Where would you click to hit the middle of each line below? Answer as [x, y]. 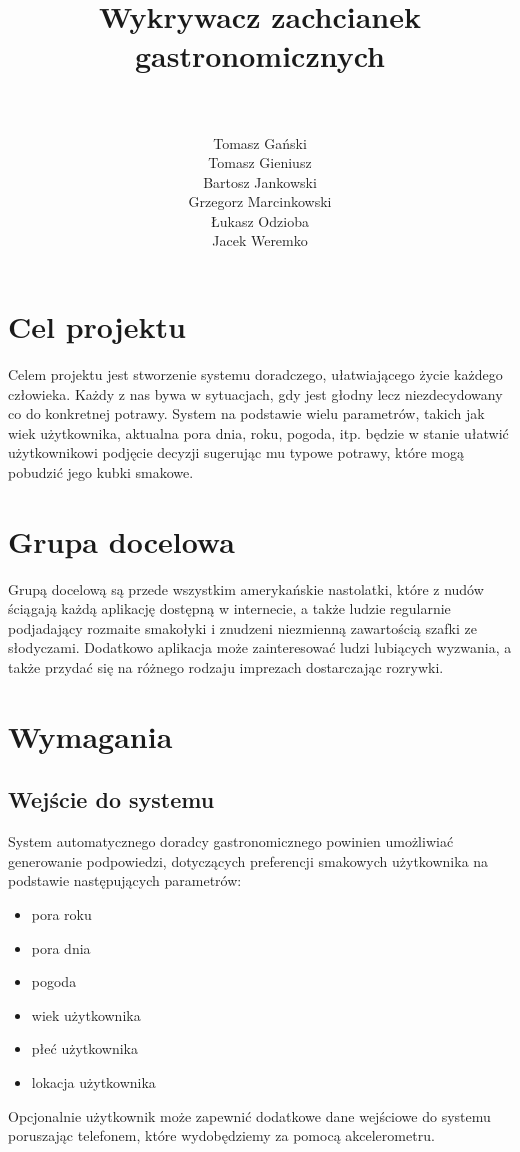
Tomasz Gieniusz [260, 162]
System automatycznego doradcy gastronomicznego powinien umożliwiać [231, 841]
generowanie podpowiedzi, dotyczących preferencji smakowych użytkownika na [248, 860]
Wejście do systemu [111, 799]
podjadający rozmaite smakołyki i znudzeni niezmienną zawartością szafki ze [242, 627]
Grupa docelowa [121, 540]
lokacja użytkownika [93, 1081]
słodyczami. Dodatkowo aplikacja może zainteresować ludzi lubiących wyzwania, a [260, 647]
